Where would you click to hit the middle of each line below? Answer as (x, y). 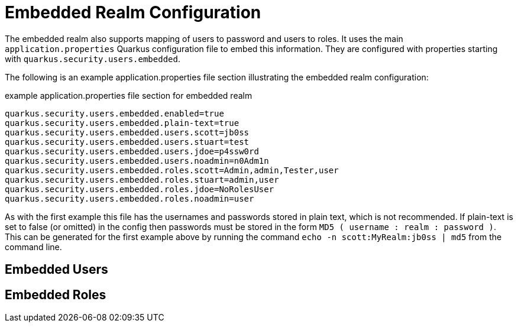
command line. (33, 247)
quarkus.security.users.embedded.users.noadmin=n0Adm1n (137, 161)
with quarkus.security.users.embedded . (93, 59)
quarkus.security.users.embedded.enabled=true (114, 113)
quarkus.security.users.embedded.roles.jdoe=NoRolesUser (140, 189)
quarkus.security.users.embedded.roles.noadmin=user (129, 198)
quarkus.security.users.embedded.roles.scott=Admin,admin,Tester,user (172, 170)
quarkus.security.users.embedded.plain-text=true (122, 123)
